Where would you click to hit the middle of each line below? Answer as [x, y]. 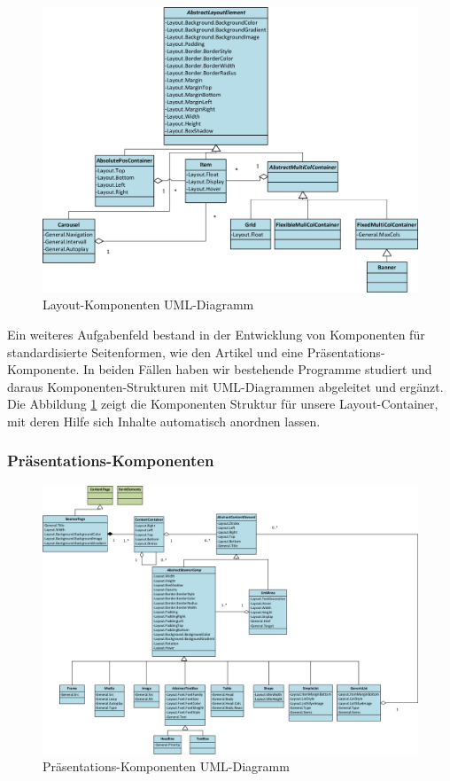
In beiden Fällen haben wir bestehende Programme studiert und [257, 369]
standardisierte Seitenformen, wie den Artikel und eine [155, 351]
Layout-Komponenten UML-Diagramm [148, 305]
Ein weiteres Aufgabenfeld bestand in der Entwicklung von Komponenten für [216, 334]
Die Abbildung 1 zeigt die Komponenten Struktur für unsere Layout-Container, [223, 404]
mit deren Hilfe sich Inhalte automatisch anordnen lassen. [164, 421]
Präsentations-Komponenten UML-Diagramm [166, 766]
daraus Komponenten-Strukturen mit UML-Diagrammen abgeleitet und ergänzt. [225, 386]
